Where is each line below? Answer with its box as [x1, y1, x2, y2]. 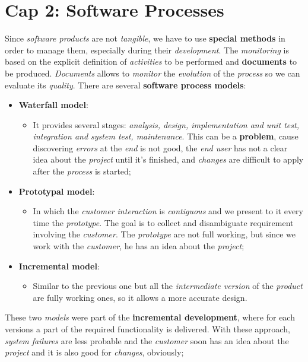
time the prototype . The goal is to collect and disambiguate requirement [33, 216, 294, 228]
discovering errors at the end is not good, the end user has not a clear [33, 141, 288, 154]
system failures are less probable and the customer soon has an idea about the [5, 334, 289, 347]
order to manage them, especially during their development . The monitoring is [5, 43, 289, 56]
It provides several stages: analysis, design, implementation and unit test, [33, 118, 299, 131]
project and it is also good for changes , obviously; [5, 346, 184, 358]
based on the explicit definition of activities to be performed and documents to [5, 55, 297, 68]
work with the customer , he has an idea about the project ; [33, 240, 245, 252]
